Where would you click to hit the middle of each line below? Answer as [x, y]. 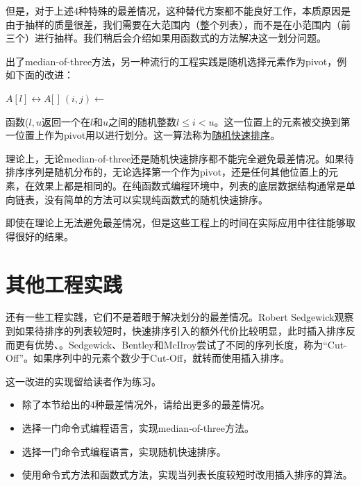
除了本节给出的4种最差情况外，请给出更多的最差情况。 [146, 404]
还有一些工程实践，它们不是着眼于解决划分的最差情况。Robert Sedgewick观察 [180, 317]
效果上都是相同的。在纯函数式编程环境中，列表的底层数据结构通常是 [190, 185]
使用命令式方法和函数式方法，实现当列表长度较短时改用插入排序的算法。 [187, 475]
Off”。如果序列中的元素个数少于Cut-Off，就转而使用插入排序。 [148, 358]
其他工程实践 [64, 284]
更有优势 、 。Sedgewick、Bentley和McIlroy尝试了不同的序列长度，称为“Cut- [181, 344]
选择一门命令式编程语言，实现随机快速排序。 [124, 451]
